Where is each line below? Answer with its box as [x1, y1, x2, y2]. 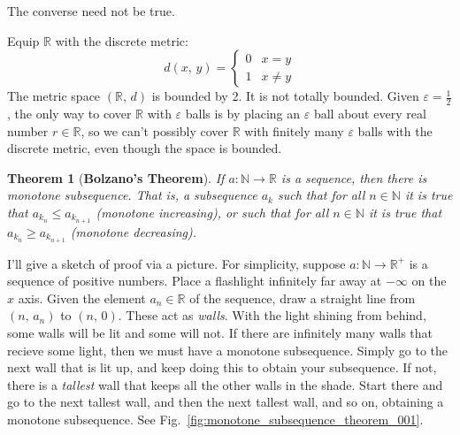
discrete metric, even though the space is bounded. [7, 139, 282, 157]
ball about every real [313, 104, 426, 123]
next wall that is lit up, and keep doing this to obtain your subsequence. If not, [7, 358, 437, 377]
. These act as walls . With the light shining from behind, [118, 306, 426, 324]
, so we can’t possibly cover [80, 121, 229, 140]
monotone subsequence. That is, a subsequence [7, 186, 257, 204]
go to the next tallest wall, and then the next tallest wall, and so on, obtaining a [7, 393, 444, 411]
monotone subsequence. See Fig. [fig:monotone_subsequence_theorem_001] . [7, 410, 424, 429]
